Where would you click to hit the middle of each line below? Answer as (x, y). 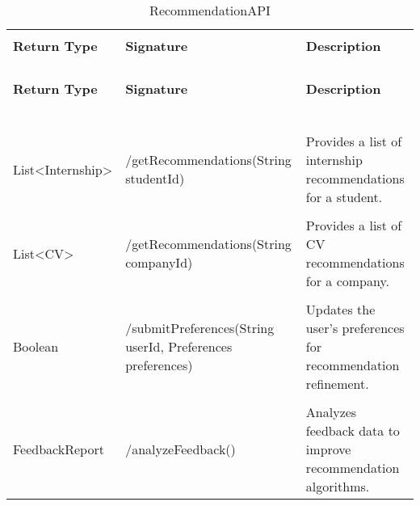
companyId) (159, 262)
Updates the (340, 309)
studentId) (155, 178)
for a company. (348, 281)
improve (328, 449)
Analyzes (331, 412)
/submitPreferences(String (200, 328)
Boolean (36, 346)
